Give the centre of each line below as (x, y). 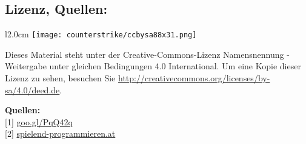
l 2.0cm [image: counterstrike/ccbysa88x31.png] (101, 34)
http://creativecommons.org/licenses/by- (194, 78)
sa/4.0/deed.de (32, 89)
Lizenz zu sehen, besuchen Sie (60, 78)
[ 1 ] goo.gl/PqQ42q (39, 121)
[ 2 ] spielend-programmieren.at (60, 133)
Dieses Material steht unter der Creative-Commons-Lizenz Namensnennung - (147, 54)
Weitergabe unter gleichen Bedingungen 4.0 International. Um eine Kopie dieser (153, 66)
